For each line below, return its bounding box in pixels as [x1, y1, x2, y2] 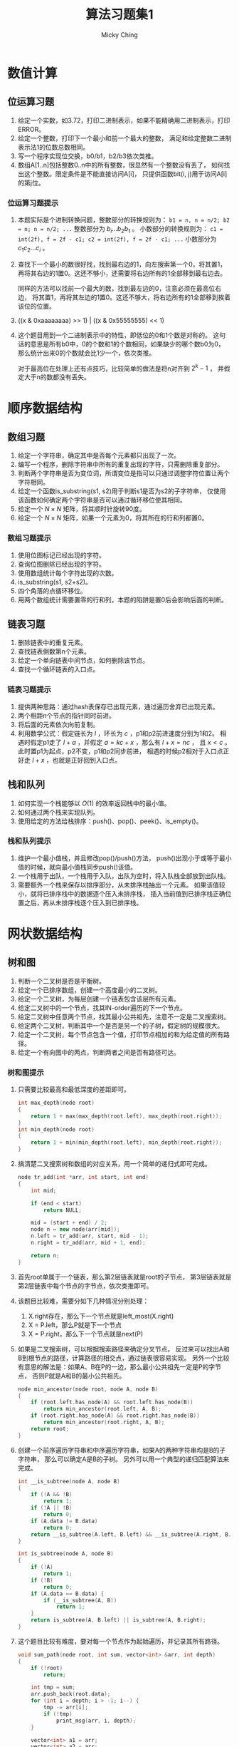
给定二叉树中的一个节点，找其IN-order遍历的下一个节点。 [17, 1003, 186, 1012]
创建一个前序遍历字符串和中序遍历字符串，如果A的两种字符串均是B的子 [17, 1445, 226, 1454]
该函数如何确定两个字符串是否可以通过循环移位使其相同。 [17, 496, 186, 505]
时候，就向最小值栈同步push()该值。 [30, 862, 137, 871]
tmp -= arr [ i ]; [43, 1704, 89, 1711]
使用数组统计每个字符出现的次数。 [17, 568, 118, 577]
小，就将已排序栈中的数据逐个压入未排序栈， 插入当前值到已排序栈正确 [17, 889, 225, 898]
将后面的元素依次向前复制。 [17, 720, 100, 728]
